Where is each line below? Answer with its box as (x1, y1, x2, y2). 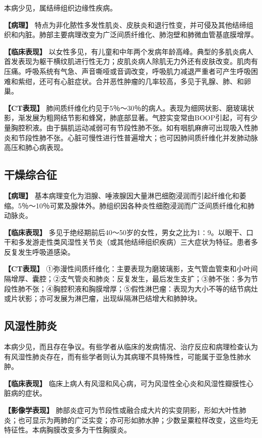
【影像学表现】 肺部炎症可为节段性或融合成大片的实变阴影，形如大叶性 (4, 405, 239, 415)
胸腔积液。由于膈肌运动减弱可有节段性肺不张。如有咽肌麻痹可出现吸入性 (11, 122, 251, 132)
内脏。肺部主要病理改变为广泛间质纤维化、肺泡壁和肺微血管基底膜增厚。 (18, 29, 258, 40)
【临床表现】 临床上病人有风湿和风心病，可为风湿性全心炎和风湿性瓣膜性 (4, 378, 246, 388)
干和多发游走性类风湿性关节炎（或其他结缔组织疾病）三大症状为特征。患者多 (4, 237, 258, 247)
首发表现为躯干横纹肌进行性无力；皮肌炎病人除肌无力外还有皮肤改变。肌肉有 (4, 56, 258, 66)
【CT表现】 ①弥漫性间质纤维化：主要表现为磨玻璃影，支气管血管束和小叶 (4, 263, 251, 274)
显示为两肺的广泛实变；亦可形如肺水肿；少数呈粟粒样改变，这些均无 (32, 414, 258, 425)
